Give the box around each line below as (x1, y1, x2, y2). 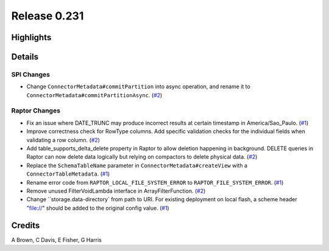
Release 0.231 (11, 9, 84, 22)
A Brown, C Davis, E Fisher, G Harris (11, 236, 102, 243)
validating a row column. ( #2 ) (26, 136, 101, 143)
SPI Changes (11, 70, 50, 78)
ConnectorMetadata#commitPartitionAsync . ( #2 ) (26, 91, 163, 98)
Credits (11, 220, 40, 230)
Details (11, 52, 39, 62)
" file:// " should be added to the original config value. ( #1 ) (26, 204, 170, 211)
